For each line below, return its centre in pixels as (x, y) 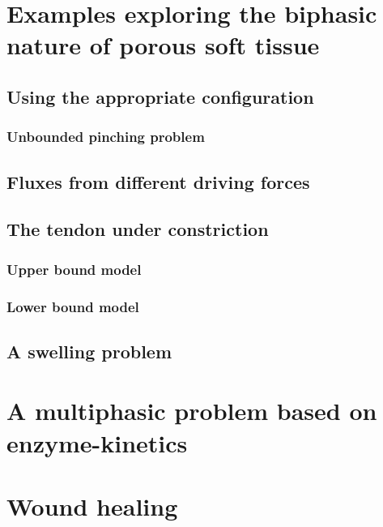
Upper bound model (74, 269)
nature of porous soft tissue (163, 45)
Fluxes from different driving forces (158, 181)
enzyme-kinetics (97, 442)
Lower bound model (73, 306)
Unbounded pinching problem (106, 137)
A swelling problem (89, 351)
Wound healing (92, 506)
